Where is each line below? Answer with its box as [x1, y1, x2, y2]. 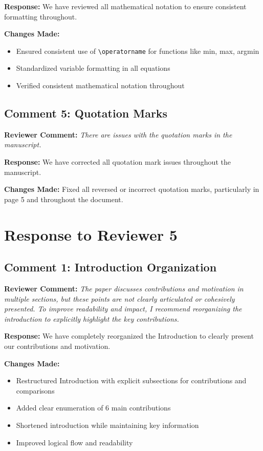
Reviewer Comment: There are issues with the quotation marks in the [4, 129, 232, 140]
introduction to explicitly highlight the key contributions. [4, 313, 179, 324]
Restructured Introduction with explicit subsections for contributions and [16, 375, 247, 386]
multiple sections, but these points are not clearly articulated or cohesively [4, 293, 235, 304]
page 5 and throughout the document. [4, 193, 123, 204]
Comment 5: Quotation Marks [4, 105, 168, 121]
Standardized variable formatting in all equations [16, 63, 170, 73]
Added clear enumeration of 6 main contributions [16, 402, 171, 413]
